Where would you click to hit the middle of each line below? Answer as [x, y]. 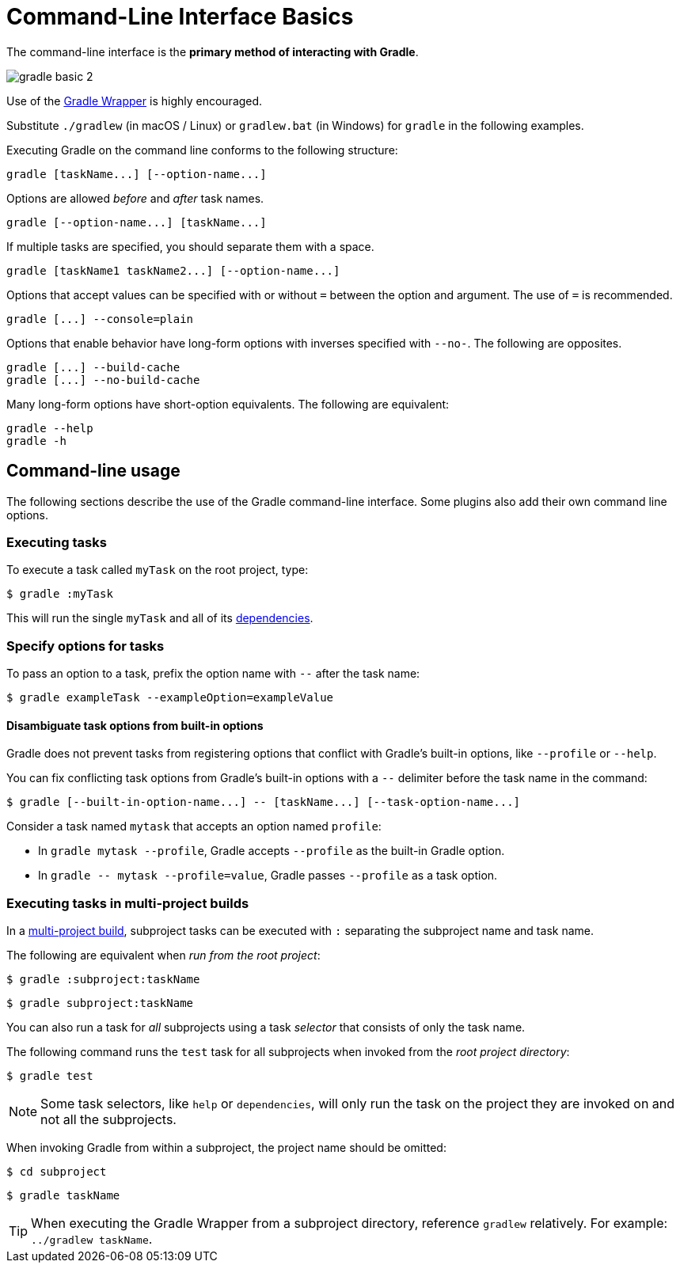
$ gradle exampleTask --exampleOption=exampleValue [170, 698]
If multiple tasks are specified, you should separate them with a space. [190, 246]
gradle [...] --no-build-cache [103, 380]
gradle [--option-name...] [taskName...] [137, 222]
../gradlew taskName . [92, 1239]
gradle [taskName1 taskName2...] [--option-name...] [173, 270]
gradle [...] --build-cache [93, 367]
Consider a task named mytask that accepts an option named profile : [194, 826]
